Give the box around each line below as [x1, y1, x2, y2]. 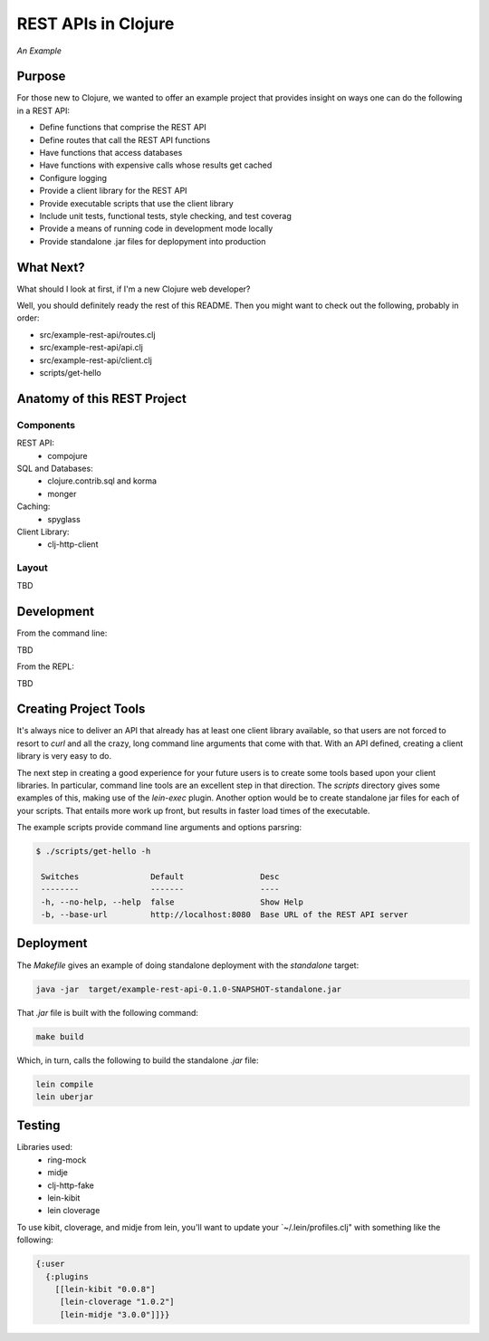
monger [47, 488, 77, 499]
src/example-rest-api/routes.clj [39, 329, 156, 340]
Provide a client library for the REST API [39, 186, 187, 196]
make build [35, 1031, 84, 1041]
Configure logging [39, 172, 108, 183]
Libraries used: [16, 1142, 72, 1153]
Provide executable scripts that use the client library [39, 197, 235, 208]
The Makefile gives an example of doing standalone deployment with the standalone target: [16, 960, 360, 971]
